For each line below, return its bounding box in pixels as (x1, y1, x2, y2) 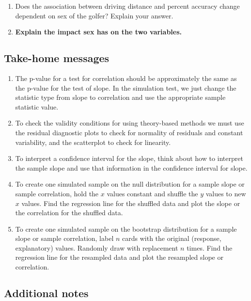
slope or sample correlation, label (15, 233, 114, 243)
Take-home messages (4, 50, 110, 65)
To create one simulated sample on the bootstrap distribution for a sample (15, 223, 237, 234)
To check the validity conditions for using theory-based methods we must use (15, 118, 244, 128)
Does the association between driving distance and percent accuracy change (15, 1, 240, 11)
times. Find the (187, 242, 233, 253)
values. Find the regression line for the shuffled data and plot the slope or (21, 198, 240, 208)
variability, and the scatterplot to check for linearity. (15, 137, 171, 147)
